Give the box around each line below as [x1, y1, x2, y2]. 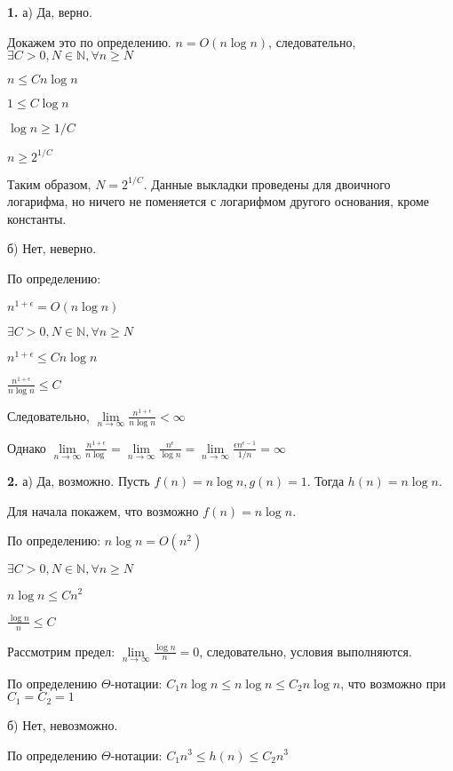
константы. [7, 209, 67, 227]
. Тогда [306, 472, 345, 490]
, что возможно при [340, 673, 446, 692]
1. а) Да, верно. [7, 3, 92, 20]
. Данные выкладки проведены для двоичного [143, 174, 391, 193]
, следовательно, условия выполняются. [199, 641, 412, 660]
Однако [7, 438, 46, 457]
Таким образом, [7, 174, 91, 193]
